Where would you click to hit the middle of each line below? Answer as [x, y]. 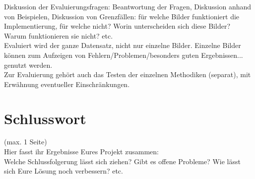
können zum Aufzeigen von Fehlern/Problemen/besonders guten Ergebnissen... [124, 55]
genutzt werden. [28, 65]
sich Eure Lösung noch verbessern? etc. [64, 171]
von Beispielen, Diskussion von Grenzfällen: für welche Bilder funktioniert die [122, 16]
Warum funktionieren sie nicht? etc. [59, 35]
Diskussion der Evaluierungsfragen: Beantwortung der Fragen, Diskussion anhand [128, 6]
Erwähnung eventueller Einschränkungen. [67, 84]
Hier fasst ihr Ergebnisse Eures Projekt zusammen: [81, 152]
